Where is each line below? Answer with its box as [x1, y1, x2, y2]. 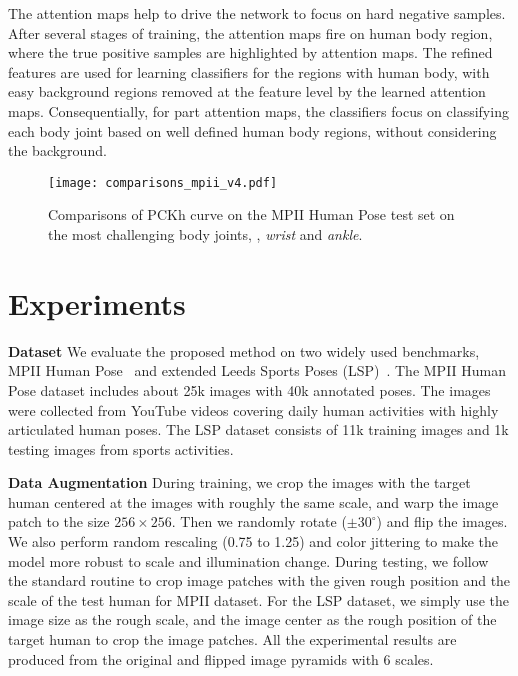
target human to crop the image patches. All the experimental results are [8, 629, 457, 650]
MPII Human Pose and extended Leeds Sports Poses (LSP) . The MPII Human [8, 360, 507, 381]
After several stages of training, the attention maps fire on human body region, [8, 22, 493, 43]
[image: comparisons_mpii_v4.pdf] [48, 175, 278, 190]
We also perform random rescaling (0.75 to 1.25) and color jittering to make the [8, 531, 498, 552]
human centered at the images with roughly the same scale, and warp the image [8, 491, 499, 512]
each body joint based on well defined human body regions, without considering [8, 120, 497, 141]
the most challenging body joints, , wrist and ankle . [48, 224, 363, 244]
